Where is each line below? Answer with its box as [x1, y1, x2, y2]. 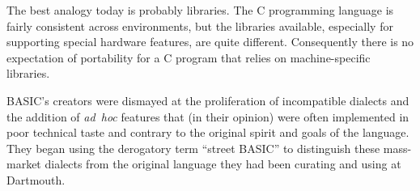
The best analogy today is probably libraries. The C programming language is [6, 2, 394, 18]
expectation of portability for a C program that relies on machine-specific [6, 49, 371, 66]
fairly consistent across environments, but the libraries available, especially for [6, 17, 393, 34]
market [6, 155, 41, 172]
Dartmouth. [6, 171, 66, 188]
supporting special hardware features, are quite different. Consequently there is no [6, 33, 414, 50]
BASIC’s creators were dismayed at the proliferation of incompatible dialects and [6, 91, 409, 108]
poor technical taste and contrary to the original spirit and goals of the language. [6, 124, 409, 141]
